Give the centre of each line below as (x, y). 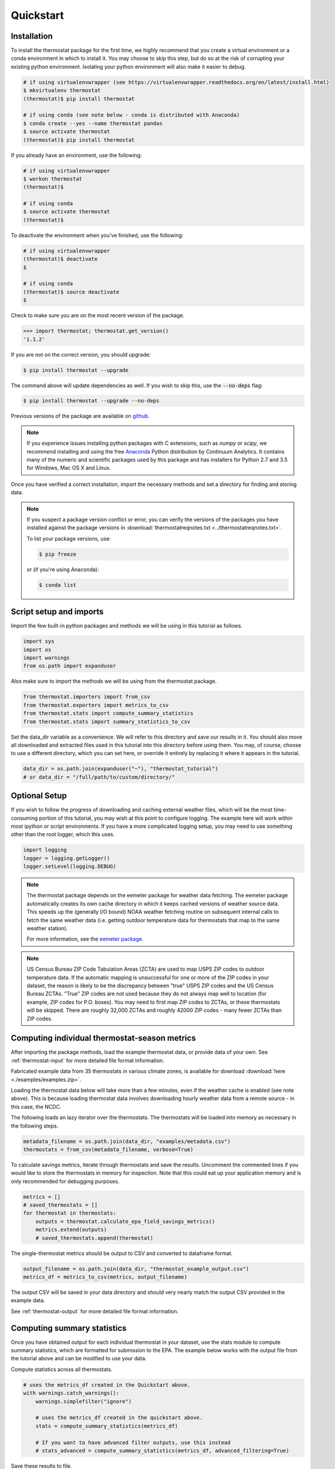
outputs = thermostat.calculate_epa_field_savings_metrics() (125, 1221)
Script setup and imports (57, 612)
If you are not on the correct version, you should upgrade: (81, 354)
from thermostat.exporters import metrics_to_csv (96, 705)
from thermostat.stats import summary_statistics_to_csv (107, 722)
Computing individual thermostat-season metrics (103, 1038)
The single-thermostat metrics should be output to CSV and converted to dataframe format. (122, 1253)
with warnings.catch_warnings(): (71, 1393)
